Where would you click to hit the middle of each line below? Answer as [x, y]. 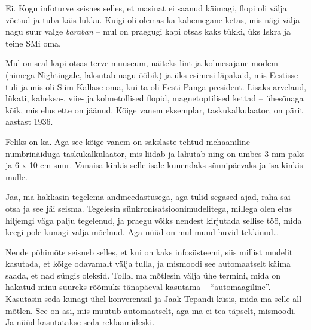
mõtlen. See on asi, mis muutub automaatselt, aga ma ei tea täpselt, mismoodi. [151, 310]
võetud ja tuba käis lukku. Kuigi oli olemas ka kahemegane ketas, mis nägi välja [153, 19]
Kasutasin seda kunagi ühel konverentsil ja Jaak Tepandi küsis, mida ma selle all [154, 299]
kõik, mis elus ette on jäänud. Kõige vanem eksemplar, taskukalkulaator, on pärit [154, 110]
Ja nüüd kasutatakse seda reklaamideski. [80, 322]
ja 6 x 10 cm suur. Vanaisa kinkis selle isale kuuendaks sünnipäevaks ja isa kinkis [154, 165]
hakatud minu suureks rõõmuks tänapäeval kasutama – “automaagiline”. [138, 287]
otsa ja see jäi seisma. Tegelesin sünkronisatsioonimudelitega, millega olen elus [149, 208]
